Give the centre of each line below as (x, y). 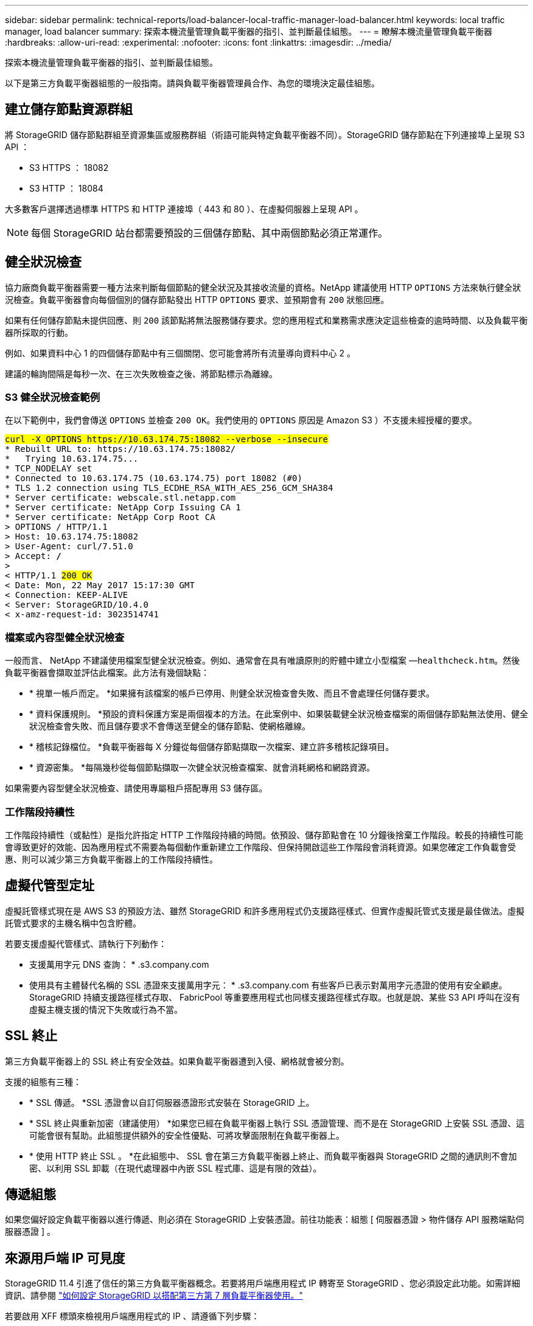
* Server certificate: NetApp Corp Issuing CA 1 (123, 508)
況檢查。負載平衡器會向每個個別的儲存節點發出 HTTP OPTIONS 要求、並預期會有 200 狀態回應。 (197, 299)
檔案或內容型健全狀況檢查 (65, 637)
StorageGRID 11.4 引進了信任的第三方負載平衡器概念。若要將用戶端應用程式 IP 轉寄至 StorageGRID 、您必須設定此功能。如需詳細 (263, 1283)
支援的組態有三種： (43, 1081)
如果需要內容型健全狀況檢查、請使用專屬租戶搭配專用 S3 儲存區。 (136, 788)
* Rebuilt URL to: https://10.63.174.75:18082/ (120, 449)
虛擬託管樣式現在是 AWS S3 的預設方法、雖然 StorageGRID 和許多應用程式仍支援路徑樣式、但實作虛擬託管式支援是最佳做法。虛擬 (265, 911)
